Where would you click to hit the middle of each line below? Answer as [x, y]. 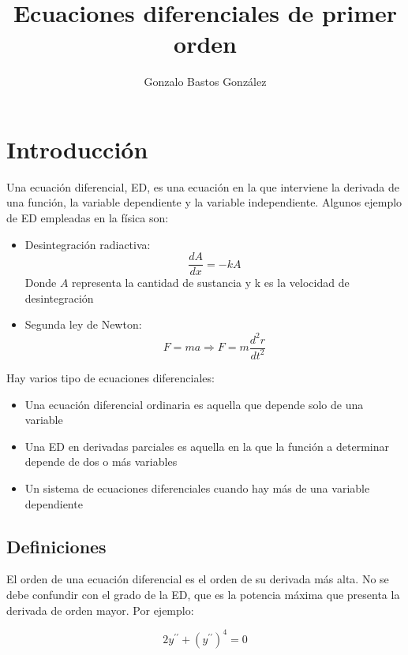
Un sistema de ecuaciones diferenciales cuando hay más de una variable [197, 488]
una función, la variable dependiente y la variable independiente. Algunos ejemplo [204, 202]
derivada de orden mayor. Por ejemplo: [100, 610]
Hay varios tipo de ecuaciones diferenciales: [110, 377]
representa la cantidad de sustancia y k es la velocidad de [211, 283]
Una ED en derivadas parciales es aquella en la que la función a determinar [207, 446]
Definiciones [56, 546]
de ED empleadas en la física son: [88, 218]
